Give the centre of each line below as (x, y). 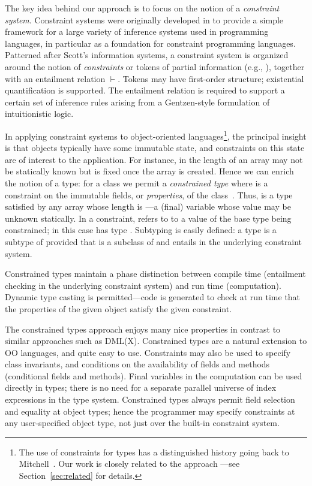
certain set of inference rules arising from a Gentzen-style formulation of (137, 102)
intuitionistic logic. (39, 114)
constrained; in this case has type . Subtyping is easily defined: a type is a (141, 230)
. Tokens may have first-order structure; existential (211, 78)
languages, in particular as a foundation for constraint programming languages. (150, 43)
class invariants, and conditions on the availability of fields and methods (137, 364)
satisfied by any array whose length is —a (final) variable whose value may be (148, 206)
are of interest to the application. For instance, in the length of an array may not (154, 159)
